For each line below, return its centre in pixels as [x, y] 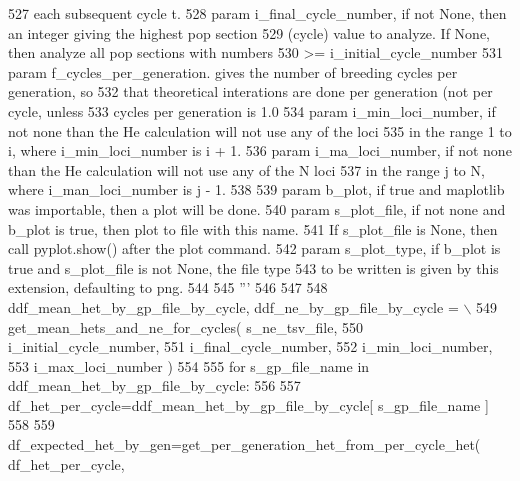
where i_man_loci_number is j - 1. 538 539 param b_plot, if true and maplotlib [256, 189]
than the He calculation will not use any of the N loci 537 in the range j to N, [246, 169]
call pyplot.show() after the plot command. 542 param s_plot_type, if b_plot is [254, 248]
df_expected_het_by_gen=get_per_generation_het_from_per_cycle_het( [244, 444]
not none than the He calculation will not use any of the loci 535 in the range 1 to [260, 130]
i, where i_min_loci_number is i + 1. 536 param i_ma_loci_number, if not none [260, 150]
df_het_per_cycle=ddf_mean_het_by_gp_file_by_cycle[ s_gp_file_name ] [248, 404]
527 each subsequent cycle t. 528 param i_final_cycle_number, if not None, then [257, 13]
